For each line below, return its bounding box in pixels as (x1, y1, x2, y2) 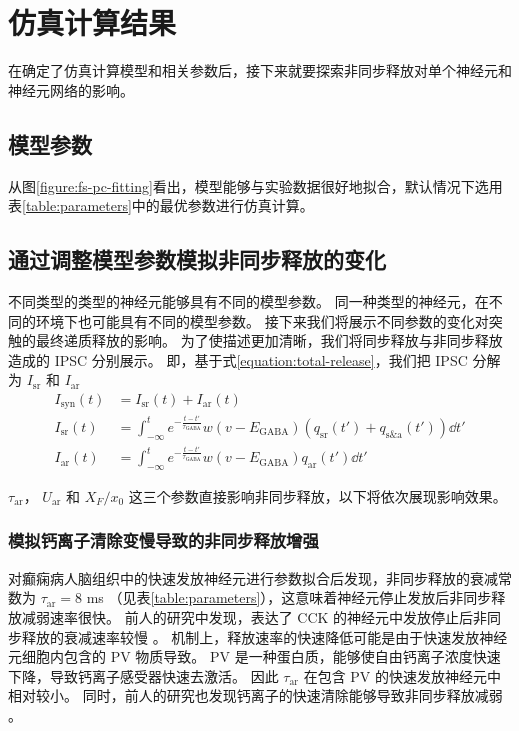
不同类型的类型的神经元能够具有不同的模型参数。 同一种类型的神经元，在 (8, 290, 489, 311)
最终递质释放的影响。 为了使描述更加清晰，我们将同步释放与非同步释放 (35, 330, 503, 351)
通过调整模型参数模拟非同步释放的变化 (8, 244, 386, 275)
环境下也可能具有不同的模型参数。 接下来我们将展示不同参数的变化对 (35, 310, 489, 331)
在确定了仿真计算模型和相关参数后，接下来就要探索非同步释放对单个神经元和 (8, 60, 512, 81)
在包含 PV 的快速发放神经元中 (303, 665, 502, 686)
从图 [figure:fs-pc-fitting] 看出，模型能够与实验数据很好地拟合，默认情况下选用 (8, 175, 503, 196)
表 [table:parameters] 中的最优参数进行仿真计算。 (8, 195, 314, 216)
